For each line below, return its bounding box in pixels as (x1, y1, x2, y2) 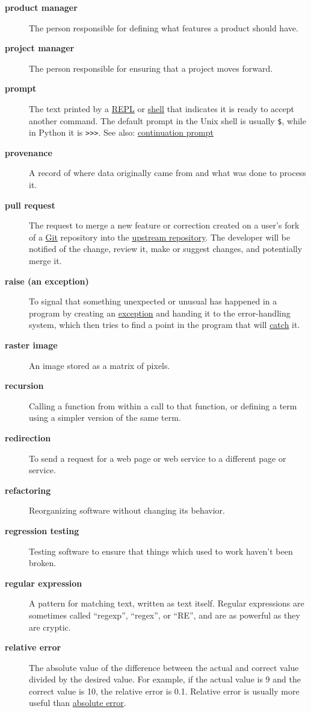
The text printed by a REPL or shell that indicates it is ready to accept (29, 102, 294, 115)
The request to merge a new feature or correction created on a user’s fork (29, 219, 300, 232)
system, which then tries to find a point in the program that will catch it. (29, 318, 300, 331)
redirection (5, 431, 51, 444)
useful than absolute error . (29, 696, 126, 709)
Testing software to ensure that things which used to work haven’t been (29, 544, 293, 557)
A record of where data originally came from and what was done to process (29, 166, 306, 179)
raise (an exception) (5, 274, 89, 287)
